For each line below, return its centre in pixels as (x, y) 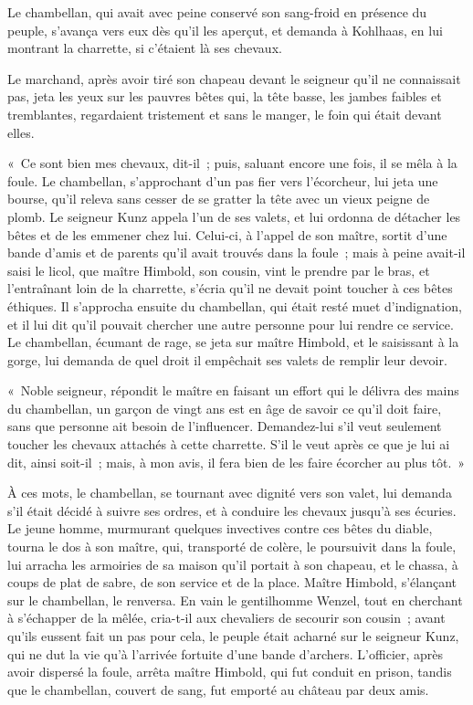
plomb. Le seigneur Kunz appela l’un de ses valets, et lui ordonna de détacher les (234, 216)
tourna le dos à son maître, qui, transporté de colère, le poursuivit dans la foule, (232, 547)
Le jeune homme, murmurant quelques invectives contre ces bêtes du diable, (220, 528)
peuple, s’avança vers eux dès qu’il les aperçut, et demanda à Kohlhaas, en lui (225, 30)
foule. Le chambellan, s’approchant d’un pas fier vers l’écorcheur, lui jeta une (223, 180)
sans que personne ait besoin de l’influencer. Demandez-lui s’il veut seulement (225, 426)
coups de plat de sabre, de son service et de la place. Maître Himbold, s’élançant (232, 582)
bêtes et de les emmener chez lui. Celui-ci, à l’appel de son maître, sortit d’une (227, 234)
